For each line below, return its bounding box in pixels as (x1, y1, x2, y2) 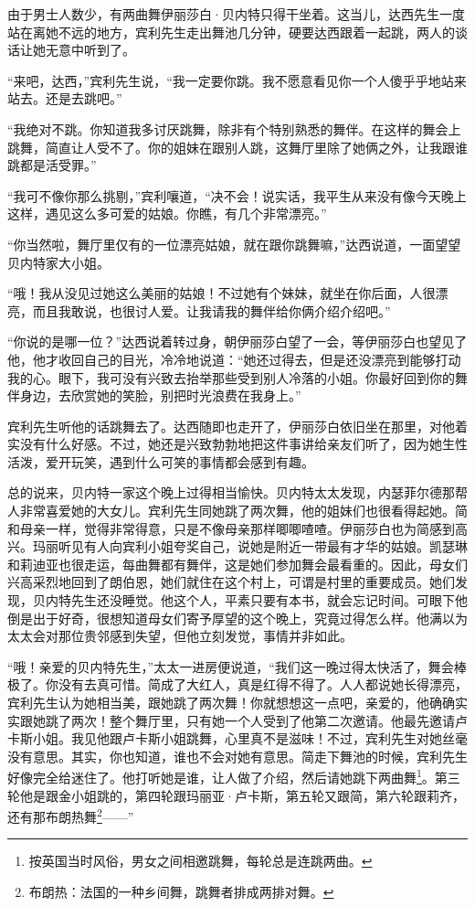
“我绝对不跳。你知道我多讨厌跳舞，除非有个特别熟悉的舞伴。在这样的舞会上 (7, 119, 461, 138)
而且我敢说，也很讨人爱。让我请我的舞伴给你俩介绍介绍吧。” (32, 301, 391, 320)
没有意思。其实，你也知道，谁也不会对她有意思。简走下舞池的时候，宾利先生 (7, 746, 468, 765)
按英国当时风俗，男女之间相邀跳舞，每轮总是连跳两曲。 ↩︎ (28, 851, 373, 870)
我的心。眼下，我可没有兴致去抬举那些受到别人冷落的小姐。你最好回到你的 (7, 368, 455, 387)
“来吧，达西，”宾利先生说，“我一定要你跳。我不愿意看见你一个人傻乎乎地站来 (7, 70, 467, 90)
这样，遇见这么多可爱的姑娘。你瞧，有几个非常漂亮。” (7, 204, 327, 223)
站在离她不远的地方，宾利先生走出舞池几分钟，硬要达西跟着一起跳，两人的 (7, 22, 455, 41)
